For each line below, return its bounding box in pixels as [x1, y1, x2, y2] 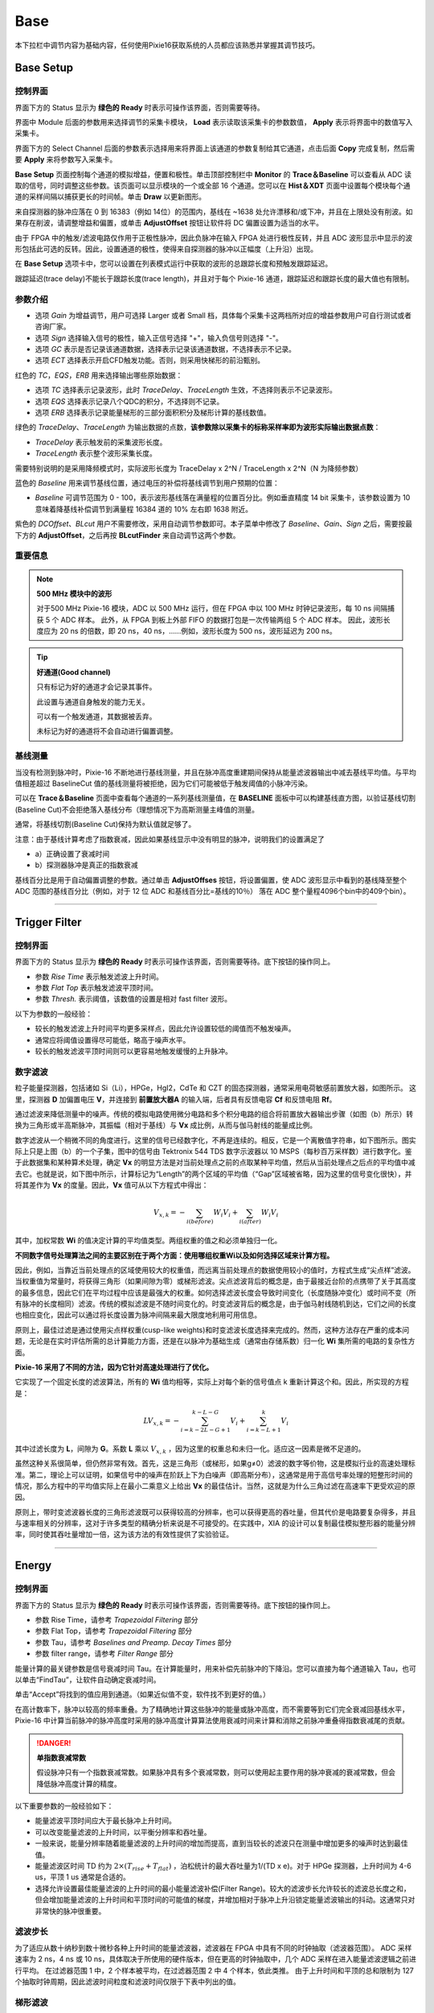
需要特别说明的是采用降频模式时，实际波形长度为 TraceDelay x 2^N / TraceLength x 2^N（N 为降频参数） [14, 463, 363, 473]
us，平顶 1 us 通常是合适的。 [35, 1872, 130, 1882]
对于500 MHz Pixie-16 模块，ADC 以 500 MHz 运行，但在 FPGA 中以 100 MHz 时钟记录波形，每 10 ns [36, 604, 372, 614]
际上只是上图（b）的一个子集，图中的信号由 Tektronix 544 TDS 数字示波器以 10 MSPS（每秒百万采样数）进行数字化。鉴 [14, 1147, 412, 1156]
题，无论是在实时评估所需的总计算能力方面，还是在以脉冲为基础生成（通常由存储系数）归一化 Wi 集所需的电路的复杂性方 [14, 1337, 416, 1346]
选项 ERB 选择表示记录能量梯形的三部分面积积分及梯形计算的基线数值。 [35, 407, 271, 418]
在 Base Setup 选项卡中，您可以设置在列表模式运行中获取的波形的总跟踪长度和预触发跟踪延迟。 [14, 258, 333, 269]
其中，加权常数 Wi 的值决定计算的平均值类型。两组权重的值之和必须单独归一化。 [14, 1236, 282, 1246]
